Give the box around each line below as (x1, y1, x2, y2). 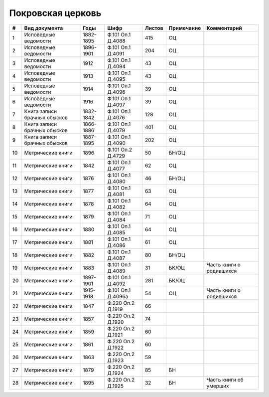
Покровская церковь (9, 7, 102, 18)
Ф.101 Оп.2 (107, 146, 133, 153)
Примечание (168, 24, 201, 31)
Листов (144, 24, 163, 31)
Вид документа (24, 24, 63, 31)
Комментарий (206, 24, 242, 31)
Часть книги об (206, 376, 244, 383)
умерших (206, 382, 229, 389)
